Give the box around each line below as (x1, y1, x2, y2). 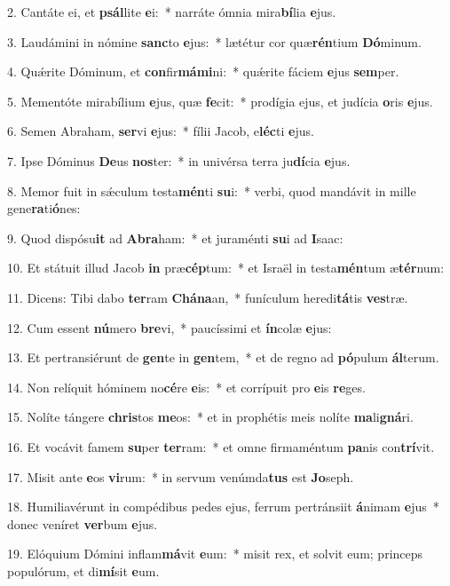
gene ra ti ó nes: (7, 199, 81, 218)
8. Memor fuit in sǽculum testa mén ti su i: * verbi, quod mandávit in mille (7, 181, 416, 200)
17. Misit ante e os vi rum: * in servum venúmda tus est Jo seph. (7, 467, 354, 486)
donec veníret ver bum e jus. (7, 514, 158, 533)
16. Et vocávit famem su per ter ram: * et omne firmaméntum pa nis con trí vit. (7, 437, 435, 455)
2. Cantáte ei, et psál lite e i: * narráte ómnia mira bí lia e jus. (7, 3, 336, 20)
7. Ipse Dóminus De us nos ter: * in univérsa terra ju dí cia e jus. (7, 151, 351, 170)
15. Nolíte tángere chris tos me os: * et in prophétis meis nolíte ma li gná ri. (7, 408, 414, 426)
